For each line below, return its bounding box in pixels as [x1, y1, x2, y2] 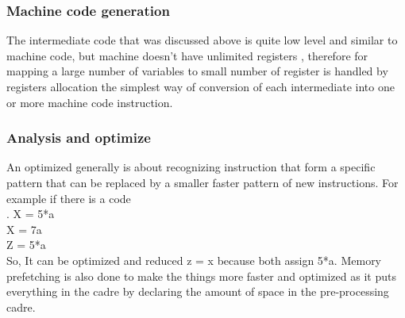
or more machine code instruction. [6, 94, 173, 110]
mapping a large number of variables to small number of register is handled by [6, 63, 388, 79]
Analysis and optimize [6, 128, 151, 148]
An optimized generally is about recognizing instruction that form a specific [6, 159, 376, 175]
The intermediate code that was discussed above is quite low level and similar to [6, 32, 398, 48]
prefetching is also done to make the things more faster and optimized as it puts [6, 267, 396, 284]
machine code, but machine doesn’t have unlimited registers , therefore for [6, 47, 368, 63]
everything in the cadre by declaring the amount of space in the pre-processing [6, 283, 389, 300]
